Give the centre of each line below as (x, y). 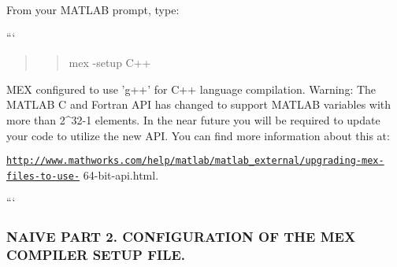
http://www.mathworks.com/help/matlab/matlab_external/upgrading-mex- (195, 161)
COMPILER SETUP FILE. (96, 254)
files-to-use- (43, 176)
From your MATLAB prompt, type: (93, 9)
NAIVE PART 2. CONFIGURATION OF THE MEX (181, 236)
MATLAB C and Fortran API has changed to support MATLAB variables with (199, 104)
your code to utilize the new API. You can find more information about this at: (198, 135)
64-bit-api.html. (121, 174)
